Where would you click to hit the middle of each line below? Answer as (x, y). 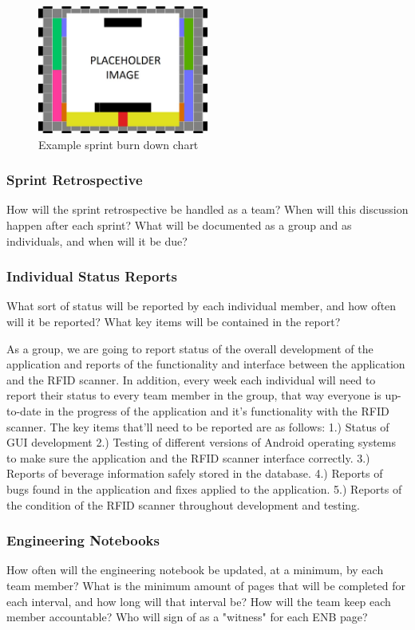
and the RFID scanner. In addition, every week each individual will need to (191, 379)
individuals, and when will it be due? (97, 240)
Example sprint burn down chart (119, 144)
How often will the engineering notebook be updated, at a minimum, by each (195, 570)
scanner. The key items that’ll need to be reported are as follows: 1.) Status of (198, 426)
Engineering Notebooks (83, 540)
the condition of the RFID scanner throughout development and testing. (184, 504)
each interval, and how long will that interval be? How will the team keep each (199, 601)
